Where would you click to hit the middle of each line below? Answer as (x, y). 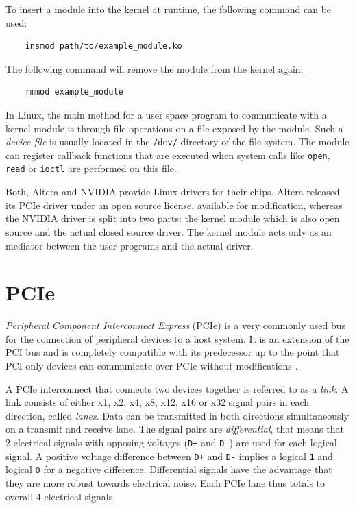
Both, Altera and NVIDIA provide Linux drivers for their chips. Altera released (173, 192)
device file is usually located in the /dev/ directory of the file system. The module (177, 142)
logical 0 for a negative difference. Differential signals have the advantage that (169, 469)
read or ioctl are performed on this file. (91, 168)
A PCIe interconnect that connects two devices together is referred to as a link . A (177, 388)
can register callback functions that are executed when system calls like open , (168, 155)
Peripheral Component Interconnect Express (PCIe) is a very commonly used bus (176, 325)
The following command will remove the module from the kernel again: (155, 68)
